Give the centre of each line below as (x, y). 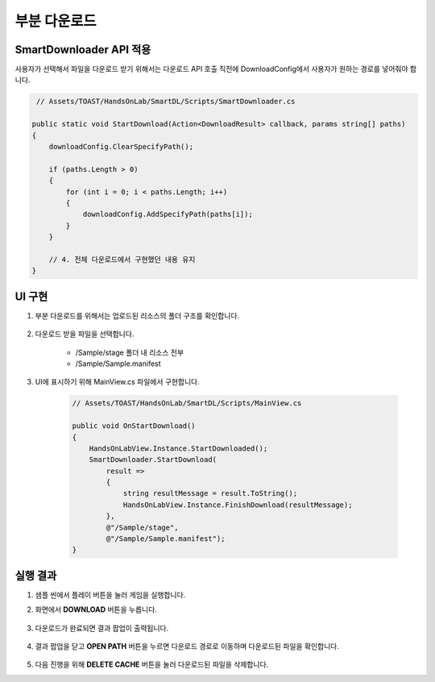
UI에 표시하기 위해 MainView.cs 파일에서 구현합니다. (118, 382)
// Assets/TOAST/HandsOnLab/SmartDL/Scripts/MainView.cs (187, 403)
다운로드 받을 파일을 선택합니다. (85, 334)
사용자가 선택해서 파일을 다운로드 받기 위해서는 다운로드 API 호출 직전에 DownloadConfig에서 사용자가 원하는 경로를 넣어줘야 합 (216, 69)
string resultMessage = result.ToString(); (210, 493)
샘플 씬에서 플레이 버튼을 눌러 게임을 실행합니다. (110, 595)
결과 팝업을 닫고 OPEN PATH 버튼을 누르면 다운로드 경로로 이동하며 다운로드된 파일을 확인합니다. (187, 647)
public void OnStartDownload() (134, 426)
